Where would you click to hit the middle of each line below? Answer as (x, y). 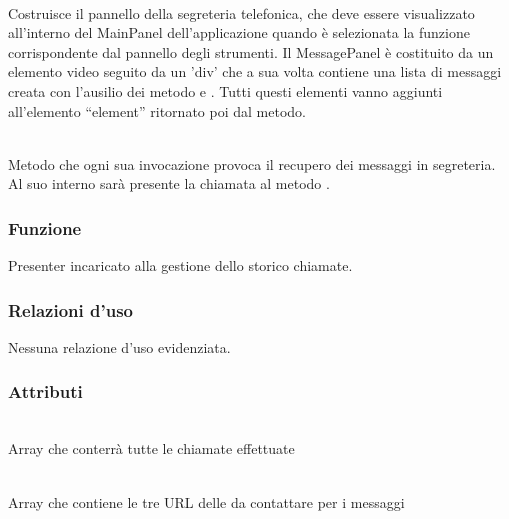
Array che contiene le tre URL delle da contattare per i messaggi (206, 501)
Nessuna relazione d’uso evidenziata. (119, 346)
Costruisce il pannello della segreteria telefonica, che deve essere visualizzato (241, 12)
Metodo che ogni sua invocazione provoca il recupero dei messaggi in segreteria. (252, 163)
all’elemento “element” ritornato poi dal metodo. (157, 110)
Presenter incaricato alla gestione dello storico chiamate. (180, 265)
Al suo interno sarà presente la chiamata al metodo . (169, 183)
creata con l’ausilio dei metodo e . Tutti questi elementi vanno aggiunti (225, 90)
